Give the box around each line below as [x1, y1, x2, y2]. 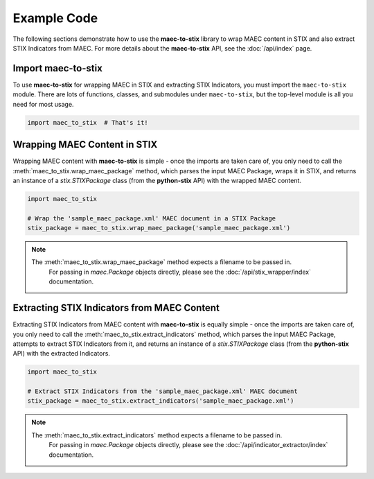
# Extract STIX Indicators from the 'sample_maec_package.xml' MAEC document [27, 387, 298, 395]
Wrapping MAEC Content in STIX [12, 139, 158, 150]
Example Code [12, 10, 98, 26]
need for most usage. [12, 100, 74, 108]
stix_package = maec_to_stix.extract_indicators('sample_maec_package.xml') [27, 397, 294, 405]
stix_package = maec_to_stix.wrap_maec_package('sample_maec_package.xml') [27, 224, 291, 232]
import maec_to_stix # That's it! [27, 119, 148, 126]
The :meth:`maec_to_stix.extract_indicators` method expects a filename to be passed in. [31, 430, 283, 439]
